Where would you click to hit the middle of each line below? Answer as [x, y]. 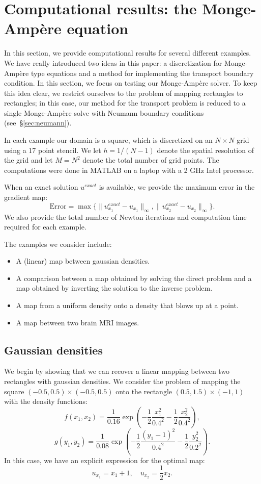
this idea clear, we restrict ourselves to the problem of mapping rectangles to [124, 93]
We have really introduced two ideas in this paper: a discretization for [113, 62]
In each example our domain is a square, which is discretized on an [108, 140]
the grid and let [28, 160]
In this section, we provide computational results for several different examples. [128, 53]
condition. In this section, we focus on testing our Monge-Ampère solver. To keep [131, 83]
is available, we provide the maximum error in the [177, 187]
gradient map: [26, 197]
